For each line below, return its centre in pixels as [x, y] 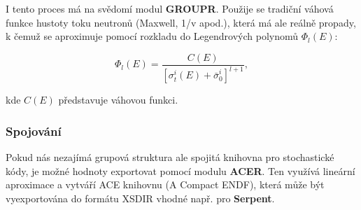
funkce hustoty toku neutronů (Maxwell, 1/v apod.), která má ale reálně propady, [181, 22]
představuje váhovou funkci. [118, 100]
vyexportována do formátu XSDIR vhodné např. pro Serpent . [140, 198]
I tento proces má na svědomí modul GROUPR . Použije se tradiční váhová [170, 8]
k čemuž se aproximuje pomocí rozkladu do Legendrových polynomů [152, 36]
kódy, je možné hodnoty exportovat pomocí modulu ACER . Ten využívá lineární [180, 170]
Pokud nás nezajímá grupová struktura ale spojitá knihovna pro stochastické [170, 157]
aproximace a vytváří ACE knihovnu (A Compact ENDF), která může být [165, 184]
